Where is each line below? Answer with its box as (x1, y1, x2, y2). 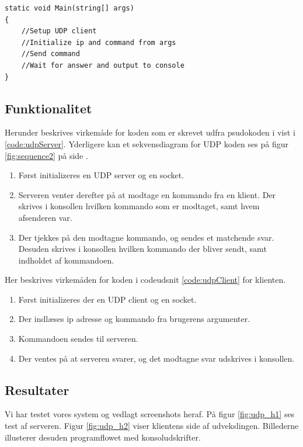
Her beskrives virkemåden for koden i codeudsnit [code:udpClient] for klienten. (5, 273, 286, 286)
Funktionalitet (5, 99, 92, 117)
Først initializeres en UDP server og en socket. (18, 169, 184, 181)
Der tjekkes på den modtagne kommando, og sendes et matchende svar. (18, 231, 274, 243)
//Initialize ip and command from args (21, 38, 176, 47)
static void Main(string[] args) (5, 4, 134, 12)
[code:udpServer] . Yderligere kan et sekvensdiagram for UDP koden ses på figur (5, 137, 288, 150)
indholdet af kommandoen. (18, 254, 114, 266)
